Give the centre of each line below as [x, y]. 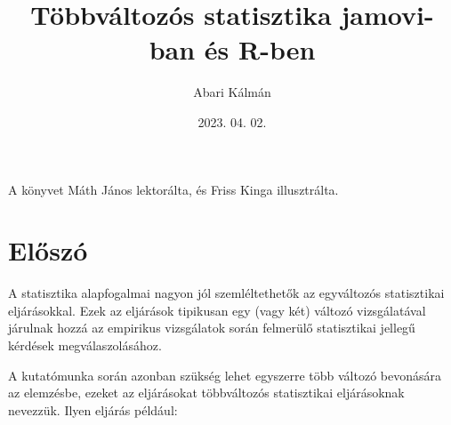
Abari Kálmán [232, 92]
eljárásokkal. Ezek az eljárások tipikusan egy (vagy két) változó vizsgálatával [217, 310]
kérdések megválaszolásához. [85, 345]
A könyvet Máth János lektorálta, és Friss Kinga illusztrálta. [173, 189]
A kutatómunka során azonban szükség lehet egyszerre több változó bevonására [225, 375]
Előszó [48, 250]
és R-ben [260, 49]
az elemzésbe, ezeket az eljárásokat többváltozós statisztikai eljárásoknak [206, 393]
